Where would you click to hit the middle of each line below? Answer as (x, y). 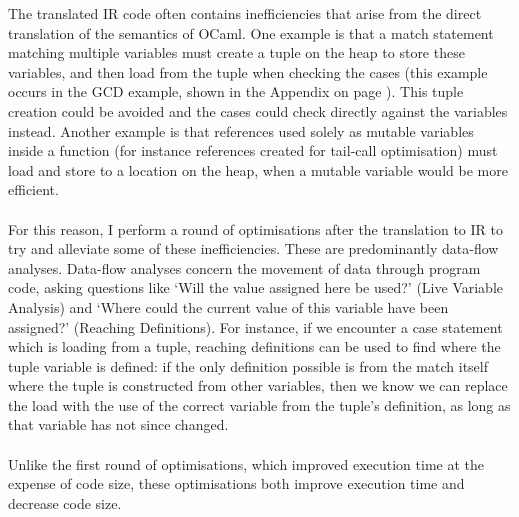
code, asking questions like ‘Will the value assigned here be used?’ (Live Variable (255, 287)
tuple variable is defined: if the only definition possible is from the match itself (248, 365)
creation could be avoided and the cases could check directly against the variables (258, 110)
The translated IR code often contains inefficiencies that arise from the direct (245, 13)
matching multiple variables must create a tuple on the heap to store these (236, 52)
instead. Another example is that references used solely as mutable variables (241, 130)
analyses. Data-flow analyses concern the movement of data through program (244, 267)
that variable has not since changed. (118, 424)
